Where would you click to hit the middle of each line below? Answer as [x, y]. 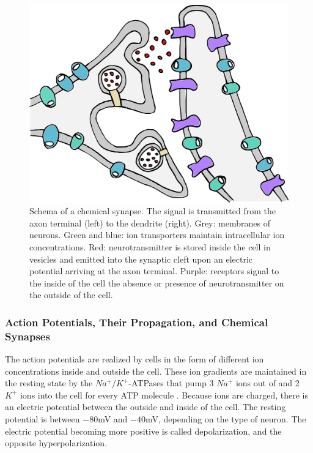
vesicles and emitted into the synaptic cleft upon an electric [141, 259]
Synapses [28, 336]
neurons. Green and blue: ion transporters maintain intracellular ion [157, 235]
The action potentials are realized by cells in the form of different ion [134, 359]
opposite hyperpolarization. [56, 443]
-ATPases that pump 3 [171, 383]
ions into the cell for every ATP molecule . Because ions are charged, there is [164, 395]
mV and [113, 419]
